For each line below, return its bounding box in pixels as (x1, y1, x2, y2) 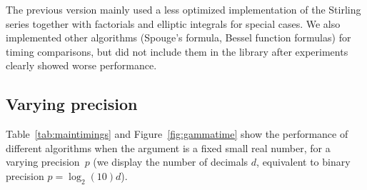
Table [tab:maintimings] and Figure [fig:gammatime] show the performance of (6, 126, 348, 141)
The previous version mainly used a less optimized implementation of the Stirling (6, 2, 361, 16)
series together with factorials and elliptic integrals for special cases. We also (6, 16, 341, 31)
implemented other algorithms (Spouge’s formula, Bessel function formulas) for (6, 30, 351, 45)
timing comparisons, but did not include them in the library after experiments (6, 44, 348, 59)
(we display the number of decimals (93, 154, 248, 169)
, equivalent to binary (256, 154, 351, 169)
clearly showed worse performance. (6, 58, 157, 73)
